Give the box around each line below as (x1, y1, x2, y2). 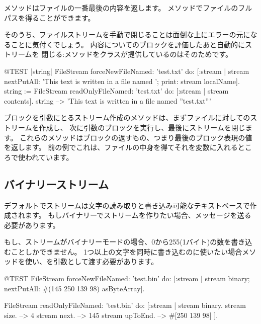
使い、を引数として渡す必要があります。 (25, 256, 158, 267)
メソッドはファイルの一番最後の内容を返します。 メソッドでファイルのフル (4, 3, 252, 13)
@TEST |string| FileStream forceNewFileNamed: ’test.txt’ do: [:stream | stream (4, 65, 249, 76)
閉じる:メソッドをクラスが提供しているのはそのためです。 (41, 49, 233, 59)
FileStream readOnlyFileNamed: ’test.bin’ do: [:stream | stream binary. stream (4, 300, 246, 310)
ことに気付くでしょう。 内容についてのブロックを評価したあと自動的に (11, 39, 245, 49)
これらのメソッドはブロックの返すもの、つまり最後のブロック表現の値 (20, 132, 252, 142)
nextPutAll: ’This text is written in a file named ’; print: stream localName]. (4, 75, 240, 86)
